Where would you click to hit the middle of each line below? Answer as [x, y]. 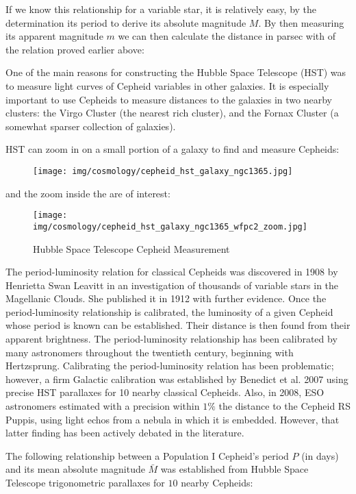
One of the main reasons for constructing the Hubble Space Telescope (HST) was [176, 72]
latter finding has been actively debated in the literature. [125, 433]
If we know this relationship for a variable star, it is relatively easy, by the [161, 9]
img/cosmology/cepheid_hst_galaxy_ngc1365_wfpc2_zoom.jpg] [170, 226]
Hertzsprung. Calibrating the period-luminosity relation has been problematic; [170, 366]
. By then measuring [301, 22]
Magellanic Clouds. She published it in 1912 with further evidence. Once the [166, 298]
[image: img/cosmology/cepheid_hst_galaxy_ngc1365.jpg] [163, 171]
